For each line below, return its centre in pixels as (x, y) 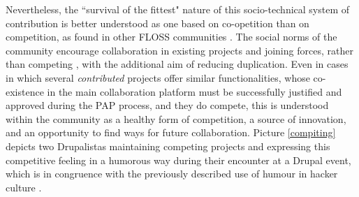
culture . (24, 187)
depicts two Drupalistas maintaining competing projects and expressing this (168, 146)
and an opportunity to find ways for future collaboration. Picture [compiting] (171, 132)
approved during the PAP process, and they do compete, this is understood (167, 105)
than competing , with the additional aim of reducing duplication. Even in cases (177, 64)
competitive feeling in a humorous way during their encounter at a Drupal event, (178, 160)
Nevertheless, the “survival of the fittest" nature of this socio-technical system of (178, 9)
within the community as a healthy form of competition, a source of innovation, (176, 118)
